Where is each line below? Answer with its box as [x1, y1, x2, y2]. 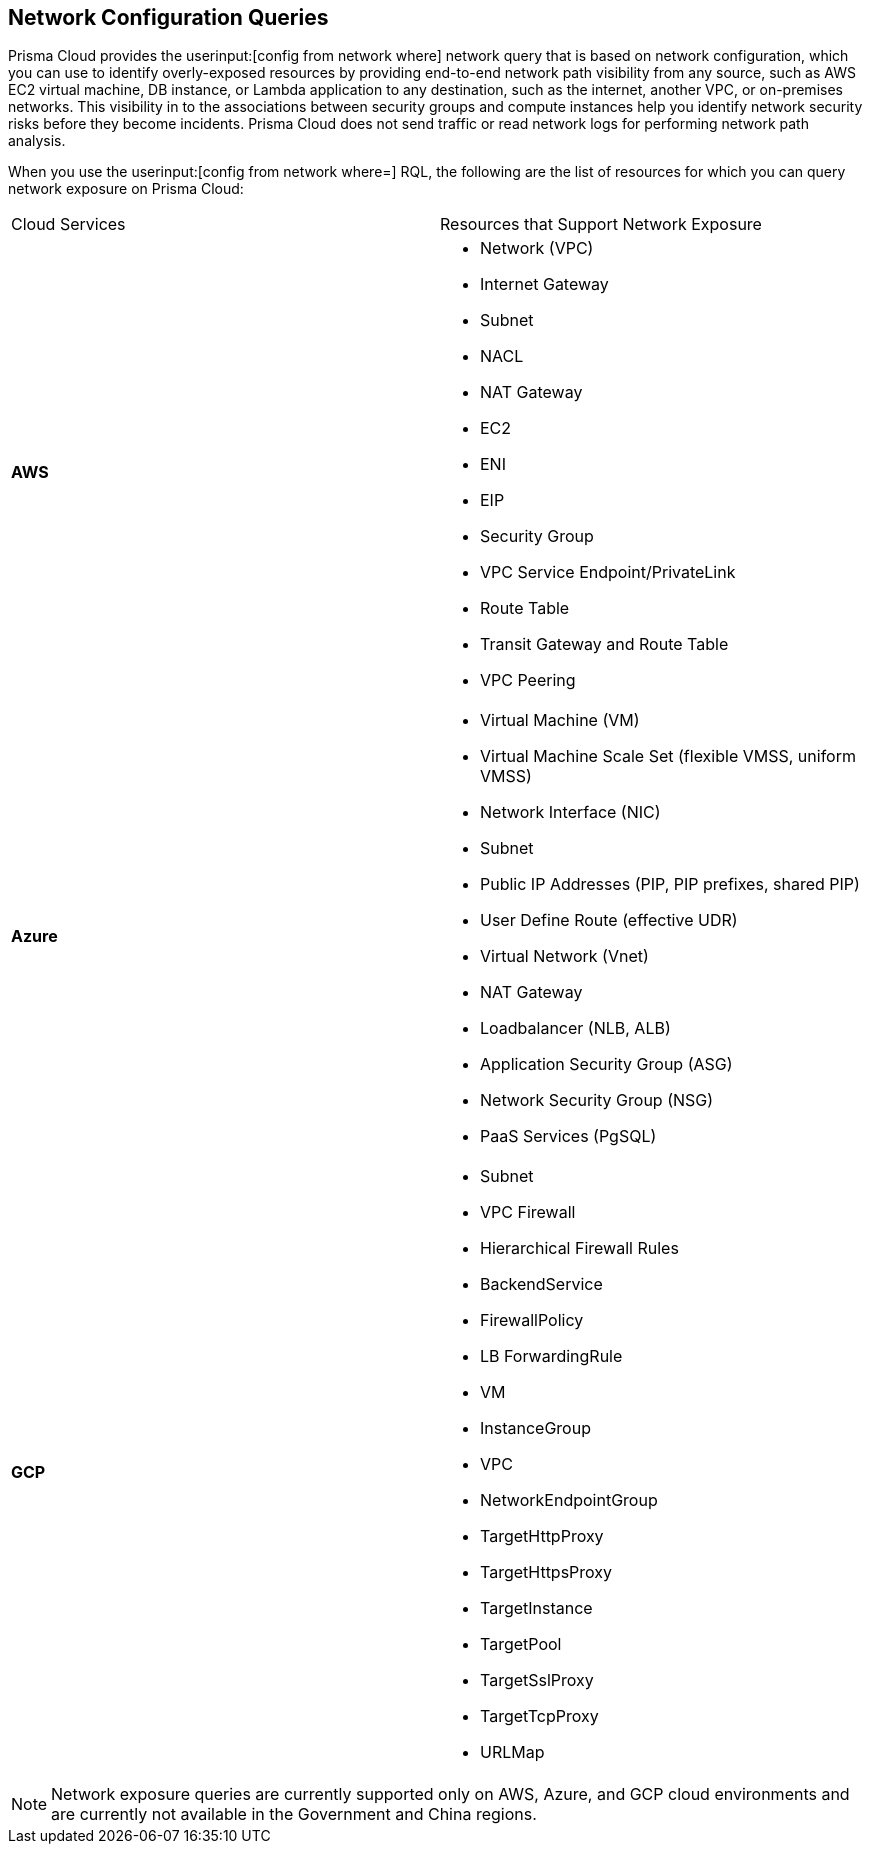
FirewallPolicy [480, 1310, 584, 1331]
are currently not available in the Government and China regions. [51, 1804, 537, 1825]
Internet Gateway [480, 274, 609, 295]
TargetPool [480, 1634, 562, 1655]
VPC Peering [480, 670, 576, 691]
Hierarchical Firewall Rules [480, 1238, 679, 1259]
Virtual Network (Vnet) [480, 946, 649, 967]
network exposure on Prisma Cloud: [8, 180, 244, 198]
